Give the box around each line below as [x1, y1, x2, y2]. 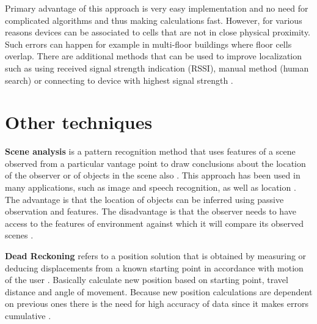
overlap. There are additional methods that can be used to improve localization [5, 50, 302, 62]
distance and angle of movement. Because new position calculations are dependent [5, 285, 313, 298]
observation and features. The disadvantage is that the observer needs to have [5, 205, 296, 218]
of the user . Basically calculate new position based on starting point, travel [5, 273, 288, 286]
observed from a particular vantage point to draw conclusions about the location [5, 156, 306, 169]
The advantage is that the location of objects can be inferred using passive [5, 193, 284, 205]
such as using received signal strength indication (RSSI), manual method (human [5, 61, 309, 74]
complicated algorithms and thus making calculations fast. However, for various [5, 13, 302, 26]
